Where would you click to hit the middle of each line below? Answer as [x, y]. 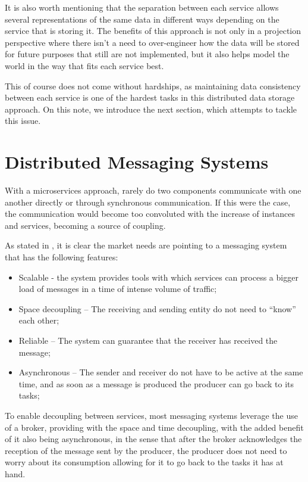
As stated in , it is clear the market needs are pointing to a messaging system [146, 245]
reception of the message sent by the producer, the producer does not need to [146, 450]
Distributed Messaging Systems [137, 162]
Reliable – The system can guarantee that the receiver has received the [148, 340]
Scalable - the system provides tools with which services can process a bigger [158, 277]
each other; [39, 320]
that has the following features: [62, 257]
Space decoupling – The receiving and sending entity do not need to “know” [157, 308]
